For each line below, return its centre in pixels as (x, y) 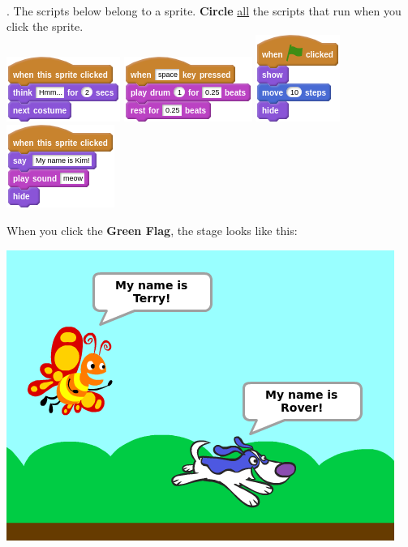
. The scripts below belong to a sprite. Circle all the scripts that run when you (204, 10)
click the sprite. (45, 26)
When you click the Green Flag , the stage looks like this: (152, 230)
